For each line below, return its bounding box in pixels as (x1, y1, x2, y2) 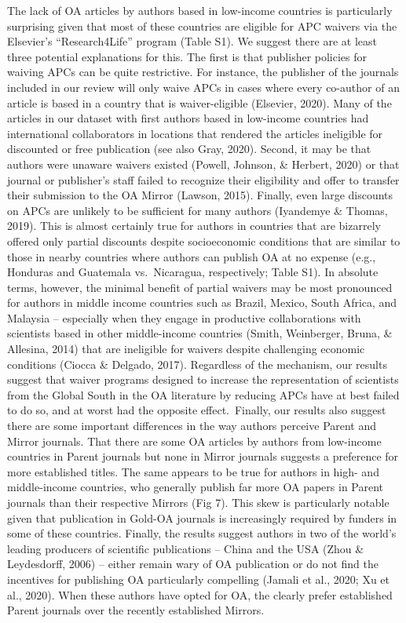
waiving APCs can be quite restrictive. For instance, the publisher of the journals (7, 64, 399, 80)
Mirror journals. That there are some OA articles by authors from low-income (7, 432, 382, 449)
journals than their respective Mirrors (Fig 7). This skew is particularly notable (7, 494, 390, 510)
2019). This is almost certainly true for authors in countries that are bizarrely (7, 217, 381, 234)
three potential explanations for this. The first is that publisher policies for (7, 48, 368, 64)
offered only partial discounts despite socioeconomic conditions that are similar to (7, 232, 401, 249)
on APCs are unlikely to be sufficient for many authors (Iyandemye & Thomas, (7, 202, 388, 218)
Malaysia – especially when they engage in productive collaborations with (7, 309, 361, 326)
